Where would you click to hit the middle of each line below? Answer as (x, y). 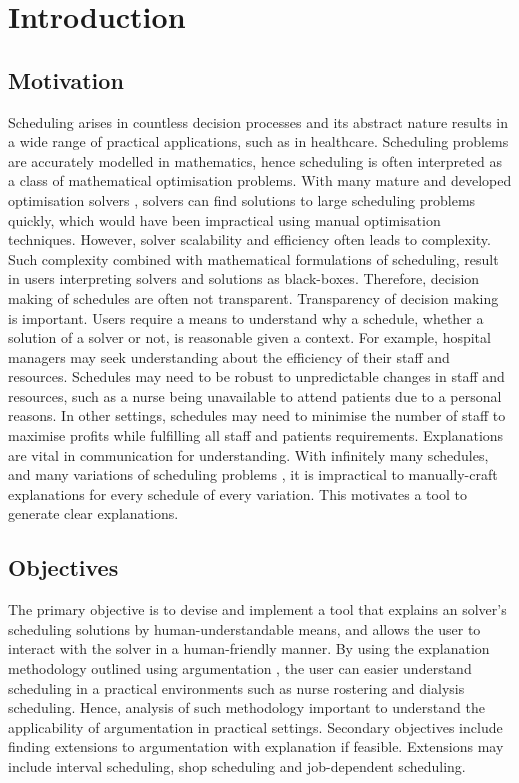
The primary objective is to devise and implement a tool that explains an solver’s (257, 609)
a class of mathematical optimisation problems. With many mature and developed (260, 180)
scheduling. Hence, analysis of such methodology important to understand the (246, 707)
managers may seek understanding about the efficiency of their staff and (229, 356)
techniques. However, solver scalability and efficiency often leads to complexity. (249, 239)
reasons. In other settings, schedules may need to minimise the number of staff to (257, 415)
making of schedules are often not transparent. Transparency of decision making (253, 297)
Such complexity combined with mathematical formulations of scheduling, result (253, 258)
